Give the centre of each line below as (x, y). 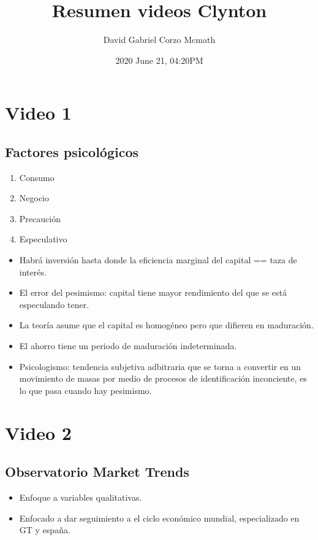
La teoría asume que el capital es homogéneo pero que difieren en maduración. (166, 325)
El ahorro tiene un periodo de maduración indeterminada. (128, 346)
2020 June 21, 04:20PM (159, 60)
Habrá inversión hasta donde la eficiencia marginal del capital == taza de (158, 260)
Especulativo (43, 239)
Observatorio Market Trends (97, 472)
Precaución (40, 218)
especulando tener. (54, 304)
